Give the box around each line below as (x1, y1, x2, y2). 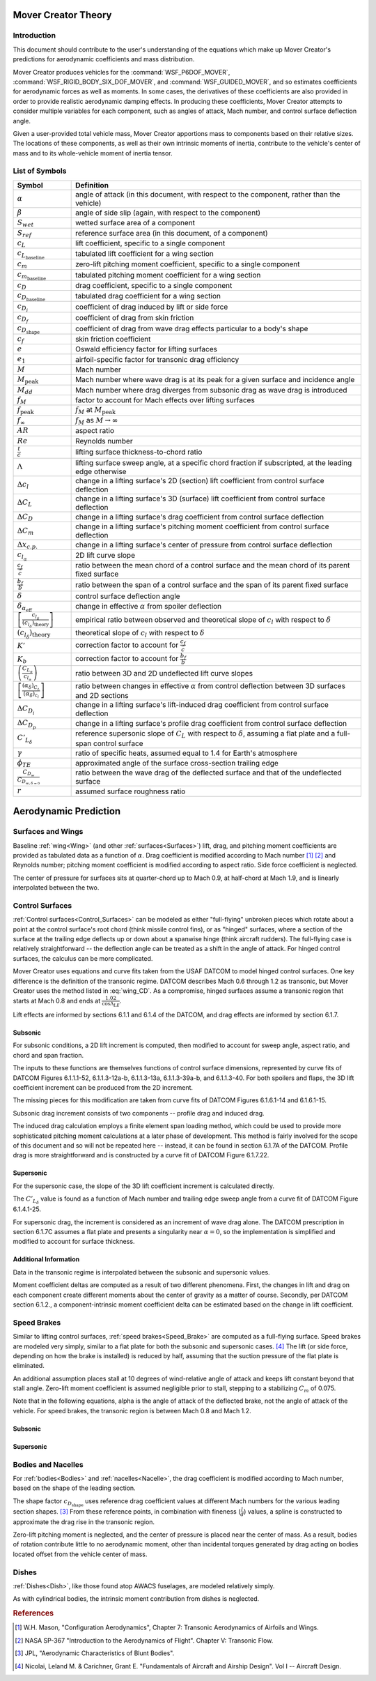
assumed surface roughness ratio (75, 786, 186, 796)
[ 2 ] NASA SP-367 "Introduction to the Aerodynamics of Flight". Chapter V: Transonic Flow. (15, 1636, 274, 1645)
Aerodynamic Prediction (13, 805, 121, 817)
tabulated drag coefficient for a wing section (75, 291, 221, 301)
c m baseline (17, 269, 47, 282)
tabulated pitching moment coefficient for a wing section (75, 270, 261, 280)
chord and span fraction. (13, 1051, 84, 1059)
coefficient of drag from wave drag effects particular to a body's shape (75, 324, 308, 333)
